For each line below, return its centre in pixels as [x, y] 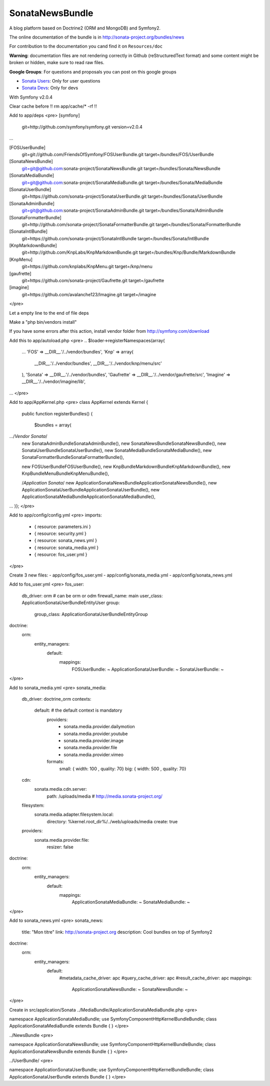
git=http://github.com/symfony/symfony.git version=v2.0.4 [82, 127]
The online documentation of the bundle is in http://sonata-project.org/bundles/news [97, 37]
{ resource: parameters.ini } [62, 526]
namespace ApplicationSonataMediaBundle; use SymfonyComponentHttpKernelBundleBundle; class [113, 1019]
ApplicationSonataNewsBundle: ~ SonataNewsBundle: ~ [130, 989]
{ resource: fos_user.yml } [61, 555]
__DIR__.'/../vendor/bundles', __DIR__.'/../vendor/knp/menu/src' [98, 363]
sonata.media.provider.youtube [96, 734]
